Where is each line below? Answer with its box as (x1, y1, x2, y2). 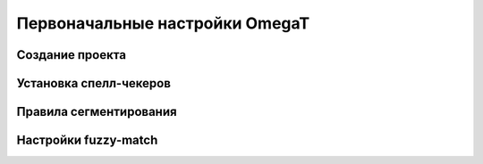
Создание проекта (16, 47, 127, 62)
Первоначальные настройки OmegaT (16, 13, 310, 33)
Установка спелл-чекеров (16, 76, 172, 91)
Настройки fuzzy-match (16, 133, 158, 148)
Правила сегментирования (16, 104, 178, 119)
